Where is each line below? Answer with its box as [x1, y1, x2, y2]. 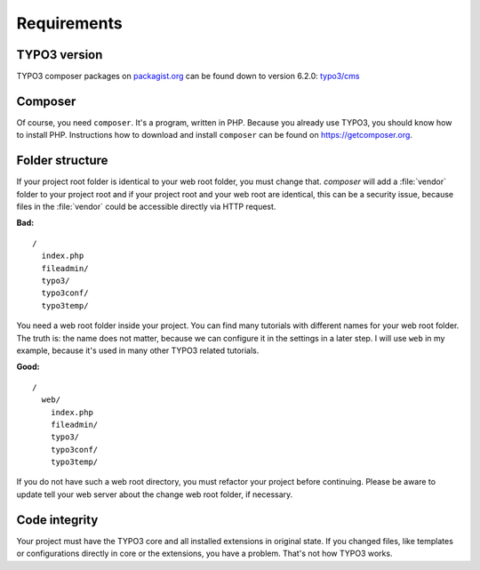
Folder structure [16, 153, 108, 168]
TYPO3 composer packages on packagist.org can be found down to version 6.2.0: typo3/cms [16, 71, 360, 82]
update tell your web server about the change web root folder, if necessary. [16, 489, 293, 500]
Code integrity [16, 512, 99, 527]
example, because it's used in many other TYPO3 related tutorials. [16, 345, 260, 356]
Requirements [16, 13, 124, 33]
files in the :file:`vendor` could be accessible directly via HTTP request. [16, 201, 276, 213]
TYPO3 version [16, 47, 103, 62]
